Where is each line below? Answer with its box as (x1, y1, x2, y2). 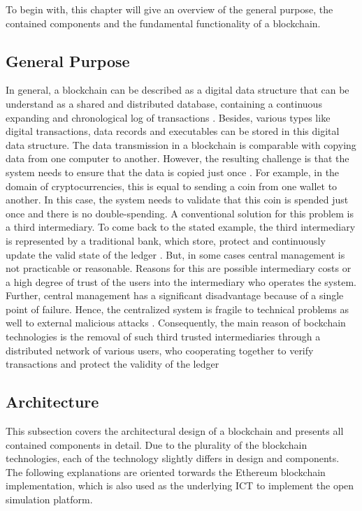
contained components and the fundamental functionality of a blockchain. (6, 15, 321, 30)
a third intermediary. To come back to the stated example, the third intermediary (6, 219, 356, 234)
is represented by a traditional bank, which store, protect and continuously (6, 233, 326, 247)
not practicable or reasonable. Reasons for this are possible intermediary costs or (6, 261, 352, 275)
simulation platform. (6, 492, 93, 507)
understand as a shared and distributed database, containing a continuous (6, 96, 322, 110)
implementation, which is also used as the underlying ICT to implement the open (6, 478, 354, 493)
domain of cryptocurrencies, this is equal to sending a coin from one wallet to (6, 178, 338, 193)
